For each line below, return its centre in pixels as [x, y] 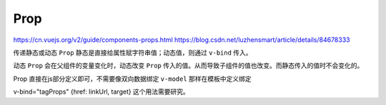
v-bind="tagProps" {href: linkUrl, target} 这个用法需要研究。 [101, 92]
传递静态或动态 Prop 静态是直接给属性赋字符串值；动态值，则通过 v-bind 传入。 [133, 52]
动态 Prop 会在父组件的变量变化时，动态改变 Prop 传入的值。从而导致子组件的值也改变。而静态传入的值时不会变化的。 [188, 66]
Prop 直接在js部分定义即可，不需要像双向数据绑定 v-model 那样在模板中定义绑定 [132, 79]
